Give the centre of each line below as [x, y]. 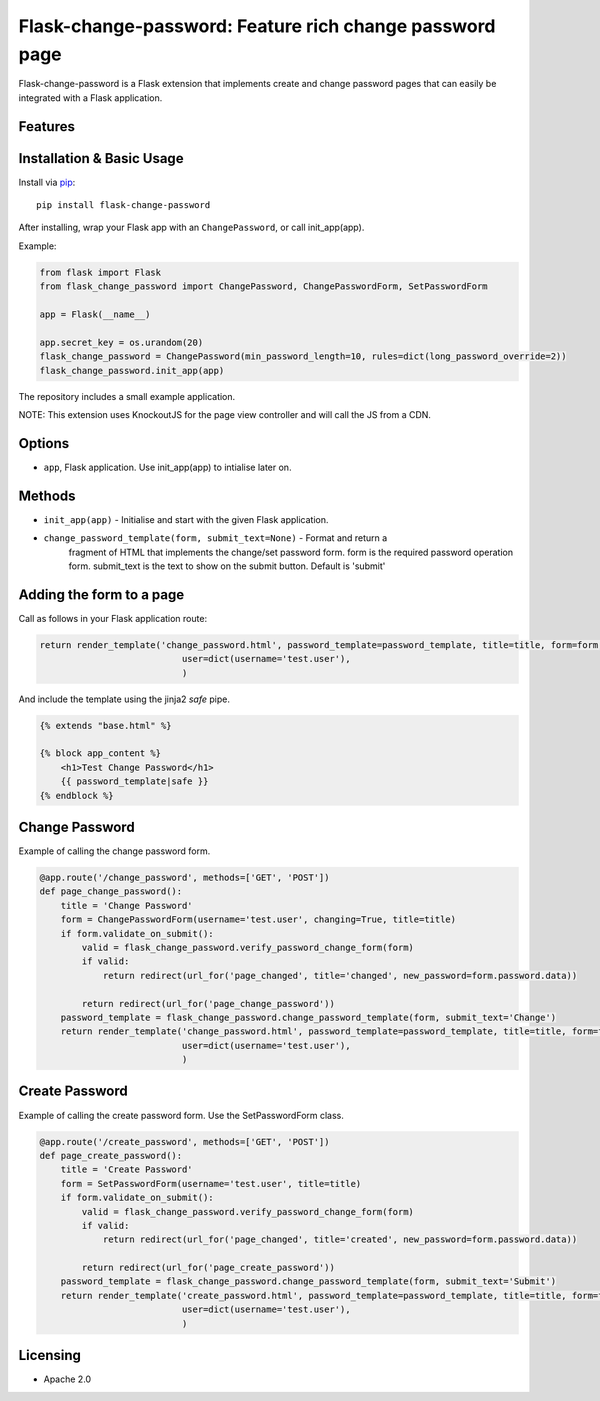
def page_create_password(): [111, 1155]
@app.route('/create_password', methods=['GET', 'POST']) [184, 1141]
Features [46, 126]
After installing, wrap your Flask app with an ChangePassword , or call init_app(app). [191, 227]
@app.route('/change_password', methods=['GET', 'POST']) [184, 877]
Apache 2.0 [67, 1379]
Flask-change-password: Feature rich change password [257, 26]
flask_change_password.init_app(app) [132, 370]
